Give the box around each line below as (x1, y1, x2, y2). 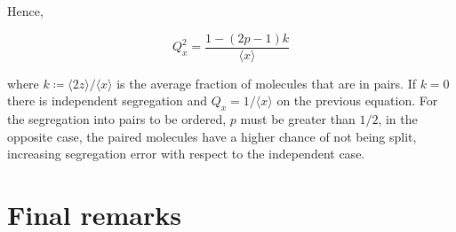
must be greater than (240, 110, 356, 128)
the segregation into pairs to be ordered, (7, 110, 227, 128)
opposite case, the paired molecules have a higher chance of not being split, (7, 127, 417, 145)
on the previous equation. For (276, 91, 438, 110)
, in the (378, 110, 418, 128)
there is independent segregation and (7, 91, 208, 110)
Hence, (7, 2, 44, 19)
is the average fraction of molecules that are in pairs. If (116, 73, 416, 92)
